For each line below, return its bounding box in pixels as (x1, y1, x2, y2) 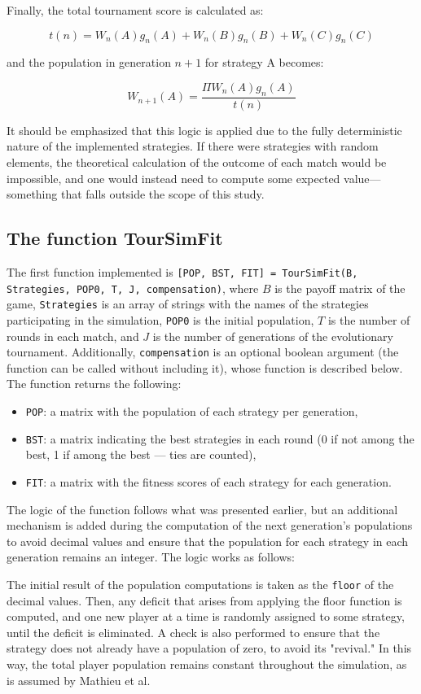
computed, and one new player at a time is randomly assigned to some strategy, (7, 608, 405, 625)
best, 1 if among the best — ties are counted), (25, 446, 257, 463)
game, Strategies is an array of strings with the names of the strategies (7, 295, 369, 312)
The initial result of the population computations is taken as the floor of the (7, 575, 394, 592)
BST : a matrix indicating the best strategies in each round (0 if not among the (25, 430, 414, 447)
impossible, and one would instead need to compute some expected (7, 169, 340, 186)
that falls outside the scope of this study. (60, 186, 265, 203)
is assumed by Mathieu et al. (7, 671, 151, 688)
